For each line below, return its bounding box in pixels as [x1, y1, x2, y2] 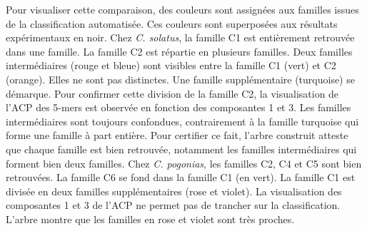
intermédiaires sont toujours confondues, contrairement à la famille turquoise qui [6, 113, 359, 128]
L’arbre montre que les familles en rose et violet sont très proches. [6, 211, 295, 226]
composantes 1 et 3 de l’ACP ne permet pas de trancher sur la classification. [6, 197, 341, 212]
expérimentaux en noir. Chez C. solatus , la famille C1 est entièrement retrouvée [6, 30, 355, 45]
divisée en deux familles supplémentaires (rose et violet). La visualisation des [6, 183, 342, 198]
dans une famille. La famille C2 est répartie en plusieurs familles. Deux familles [6, 43, 353, 58]
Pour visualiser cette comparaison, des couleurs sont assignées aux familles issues [6, 2, 359, 16]
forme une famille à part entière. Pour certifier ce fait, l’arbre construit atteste [6, 128, 348, 143]
